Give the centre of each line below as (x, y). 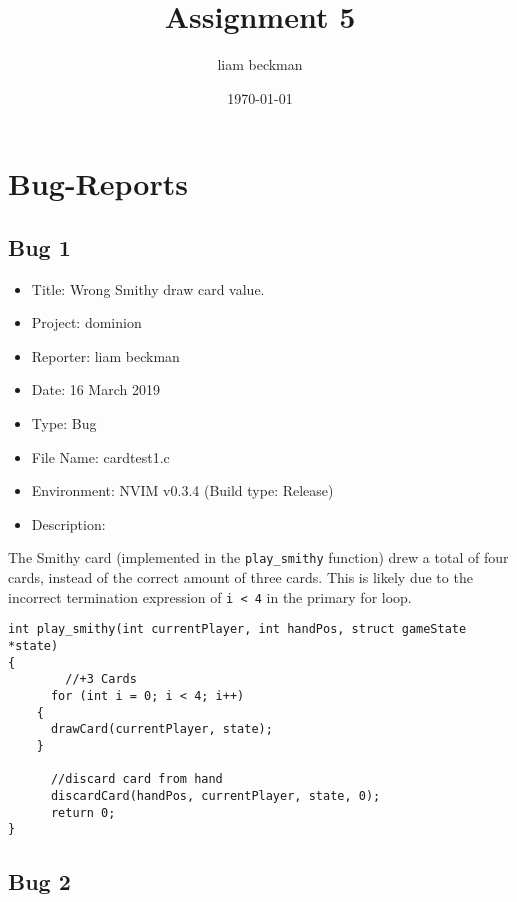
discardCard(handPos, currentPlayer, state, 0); (215, 795)
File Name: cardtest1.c (100, 456)
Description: (68, 523)
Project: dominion (86, 322)
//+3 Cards (101, 679)
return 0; (83, 812)
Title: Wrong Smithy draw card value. (148, 288)
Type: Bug (64, 423)
